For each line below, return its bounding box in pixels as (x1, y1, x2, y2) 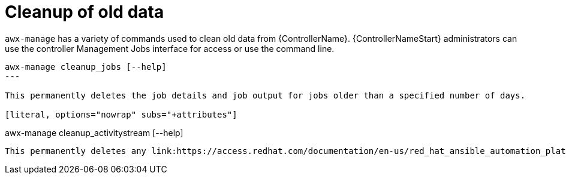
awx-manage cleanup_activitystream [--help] (5, 127, 183, 138)
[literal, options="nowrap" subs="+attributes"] (5, 109, 237, 119)
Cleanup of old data (5, 2, 164, 22)
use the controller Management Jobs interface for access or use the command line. (5, 43, 335, 54)
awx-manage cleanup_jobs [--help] (5, 61, 167, 72)
